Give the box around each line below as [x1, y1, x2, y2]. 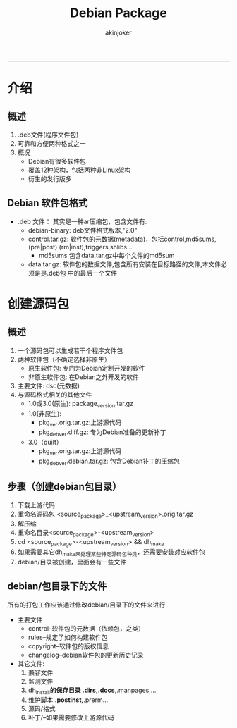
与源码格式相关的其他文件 [17, 390, 92, 399]
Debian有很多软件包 [28, 156, 86, 165]
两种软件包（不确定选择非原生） [17, 354, 111, 364]
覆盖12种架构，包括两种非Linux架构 [28, 166, 131, 174]
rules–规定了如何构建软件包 [28, 633, 108, 641]
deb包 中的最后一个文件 [48, 269, 118, 277]
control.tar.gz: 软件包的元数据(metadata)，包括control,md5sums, [28, 235, 217, 243]
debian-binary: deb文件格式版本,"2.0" [28, 226, 138, 234]
